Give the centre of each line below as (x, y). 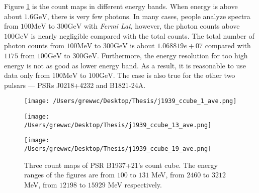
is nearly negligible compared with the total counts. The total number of (143, 35)
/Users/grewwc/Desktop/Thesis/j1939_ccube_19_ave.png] (118, 149)
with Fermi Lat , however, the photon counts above (162, 26)
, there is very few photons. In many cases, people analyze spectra (149, 16)
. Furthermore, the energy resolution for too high (172, 55)
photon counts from (34, 45)
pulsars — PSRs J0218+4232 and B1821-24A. (75, 85)
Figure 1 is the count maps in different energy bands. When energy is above (121, 6)
